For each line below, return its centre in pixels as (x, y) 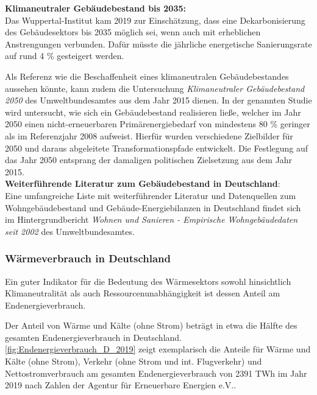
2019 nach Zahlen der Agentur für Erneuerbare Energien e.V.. (121, 385)
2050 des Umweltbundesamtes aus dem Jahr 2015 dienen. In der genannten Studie (158, 100)
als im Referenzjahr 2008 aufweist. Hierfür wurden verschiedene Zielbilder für (149, 135)
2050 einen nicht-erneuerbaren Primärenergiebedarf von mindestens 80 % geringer (158, 124)
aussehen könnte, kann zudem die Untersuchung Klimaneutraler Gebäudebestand (155, 88)
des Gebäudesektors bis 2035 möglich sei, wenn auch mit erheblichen (133, 32)
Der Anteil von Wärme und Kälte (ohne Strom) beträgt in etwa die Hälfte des (151, 325)
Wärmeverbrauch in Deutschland (88, 258)
